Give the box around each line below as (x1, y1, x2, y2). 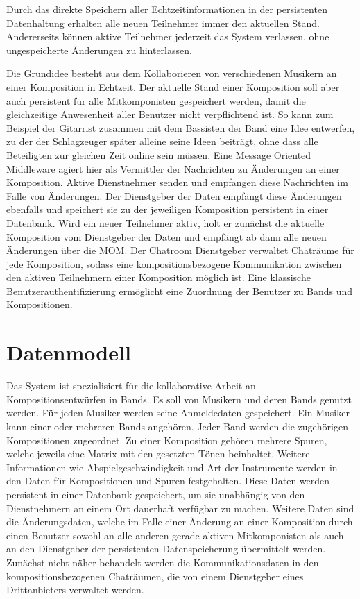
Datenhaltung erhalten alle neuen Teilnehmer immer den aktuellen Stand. (6, 15, 320, 30)
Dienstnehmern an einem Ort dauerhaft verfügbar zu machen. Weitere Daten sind (6, 500, 354, 515)
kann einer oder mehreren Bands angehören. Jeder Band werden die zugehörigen (6, 419, 348, 433)
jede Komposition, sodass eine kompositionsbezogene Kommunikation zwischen (6, 256, 342, 271)
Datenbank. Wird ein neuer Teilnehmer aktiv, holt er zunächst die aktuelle (6, 215, 325, 230)
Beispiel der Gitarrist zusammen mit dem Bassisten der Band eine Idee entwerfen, (6, 120, 355, 135)
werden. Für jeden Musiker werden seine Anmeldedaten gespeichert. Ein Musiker (6, 405, 350, 420)
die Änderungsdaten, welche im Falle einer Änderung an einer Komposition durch (6, 514, 353, 529)
